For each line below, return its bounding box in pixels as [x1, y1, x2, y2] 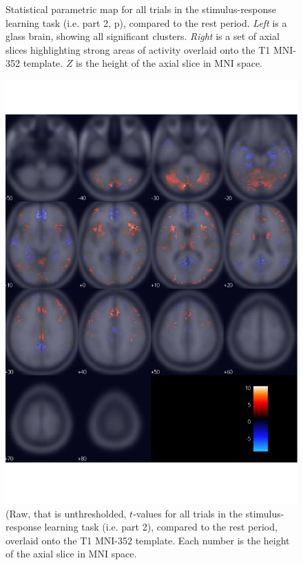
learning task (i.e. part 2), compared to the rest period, [44, 520, 278, 534]
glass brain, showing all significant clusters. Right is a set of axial [6, 29, 280, 43]
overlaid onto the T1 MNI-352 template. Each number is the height [6, 533, 290, 547]
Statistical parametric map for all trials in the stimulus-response [6, 2, 277, 16]
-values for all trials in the [133, 506, 243, 520]
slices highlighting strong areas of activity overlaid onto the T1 [6, 42, 271, 56]
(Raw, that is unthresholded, [6, 506, 127, 520]
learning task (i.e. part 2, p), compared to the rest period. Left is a [6, 15, 287, 30]
